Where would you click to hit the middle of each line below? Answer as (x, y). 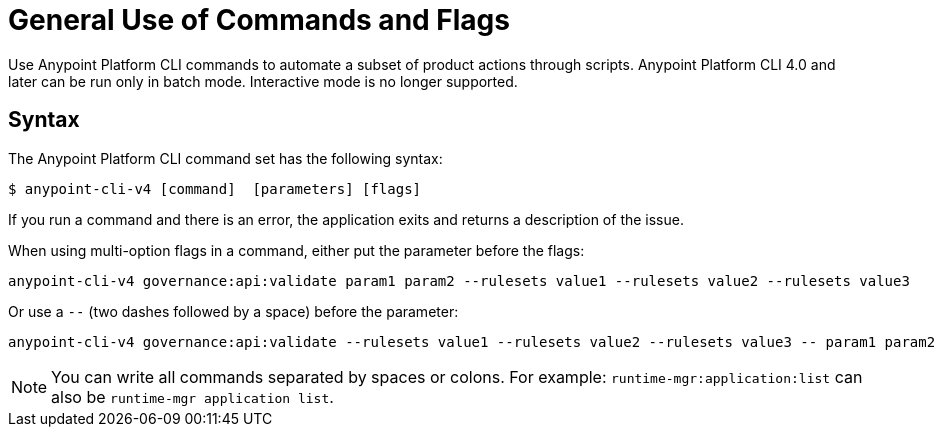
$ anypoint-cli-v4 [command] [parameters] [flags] (215, 188)
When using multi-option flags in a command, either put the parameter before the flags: (296, 250)
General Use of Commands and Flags (259, 20)
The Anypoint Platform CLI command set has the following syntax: (225, 158)
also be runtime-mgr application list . (192, 396)
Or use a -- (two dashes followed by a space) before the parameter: (233, 311)
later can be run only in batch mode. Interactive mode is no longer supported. (263, 81)
